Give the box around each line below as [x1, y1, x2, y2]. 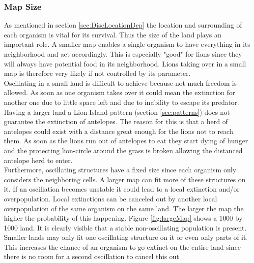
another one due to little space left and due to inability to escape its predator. [4, 97, 239, 107]
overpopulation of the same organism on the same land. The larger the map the [4, 203, 244, 213]
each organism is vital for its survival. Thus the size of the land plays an [4, 29, 222, 39]
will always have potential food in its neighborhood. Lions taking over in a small [4, 58, 246, 68]
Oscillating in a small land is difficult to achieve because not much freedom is [4, 77, 237, 88]
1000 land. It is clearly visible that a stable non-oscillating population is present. [4, 222, 247, 232]
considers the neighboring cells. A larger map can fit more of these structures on [4, 174, 246, 184]
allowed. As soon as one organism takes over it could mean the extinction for [4, 87, 235, 98]
